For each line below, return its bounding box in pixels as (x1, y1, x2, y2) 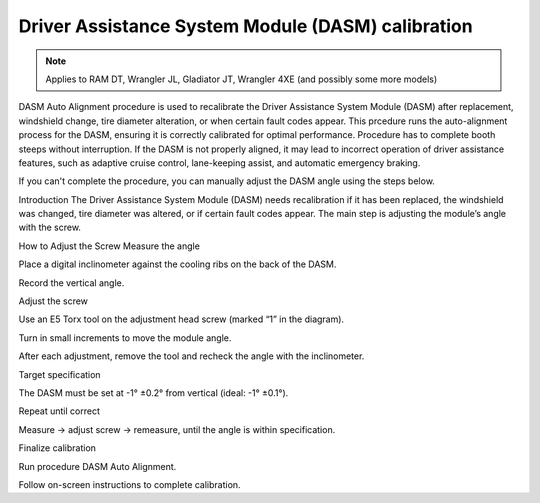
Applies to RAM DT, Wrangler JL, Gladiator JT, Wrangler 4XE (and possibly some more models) (45, 73, 438, 85)
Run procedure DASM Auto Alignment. (18, 460, 177, 472)
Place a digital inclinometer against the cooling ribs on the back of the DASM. (18, 258, 337, 270)
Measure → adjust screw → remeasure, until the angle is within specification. (18, 423, 336, 435)
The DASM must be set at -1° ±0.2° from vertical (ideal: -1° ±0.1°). (18, 386, 289, 399)
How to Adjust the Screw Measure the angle (18, 240, 200, 252)
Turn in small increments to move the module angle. (18, 331, 232, 344)
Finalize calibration (18, 442, 97, 454)
